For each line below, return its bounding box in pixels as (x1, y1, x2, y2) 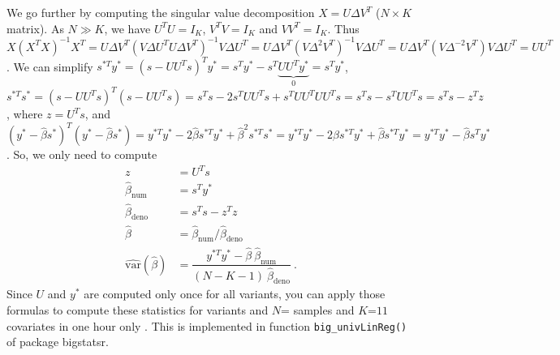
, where (6, 105, 43, 122)
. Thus (327, 19, 360, 36)
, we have (104, 19, 151, 36)
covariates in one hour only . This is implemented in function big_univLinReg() (6, 317, 407, 334)
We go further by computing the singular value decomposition (6, 4, 315, 20)
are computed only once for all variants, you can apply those (84, 285, 386, 302)
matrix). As (6, 19, 64, 36)
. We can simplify (6, 58, 93, 75)
